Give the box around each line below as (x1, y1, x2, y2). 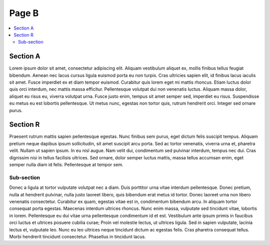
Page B (9, 8, 39, 19)
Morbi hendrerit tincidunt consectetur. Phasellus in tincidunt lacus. (9, 233, 146, 239)
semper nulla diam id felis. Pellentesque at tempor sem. (9, 162, 123, 168)
